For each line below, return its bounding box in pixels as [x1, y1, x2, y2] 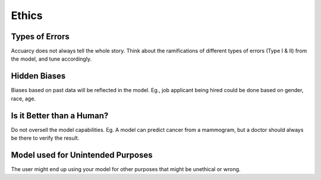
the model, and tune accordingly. [11, 55, 92, 62]
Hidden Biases [11, 71, 66, 81]
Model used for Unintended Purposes [11, 150, 153, 160]
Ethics [11, 9, 43, 22]
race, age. [11, 95, 36, 102]
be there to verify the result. [11, 134, 80, 142]
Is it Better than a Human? [11, 110, 109, 121]
